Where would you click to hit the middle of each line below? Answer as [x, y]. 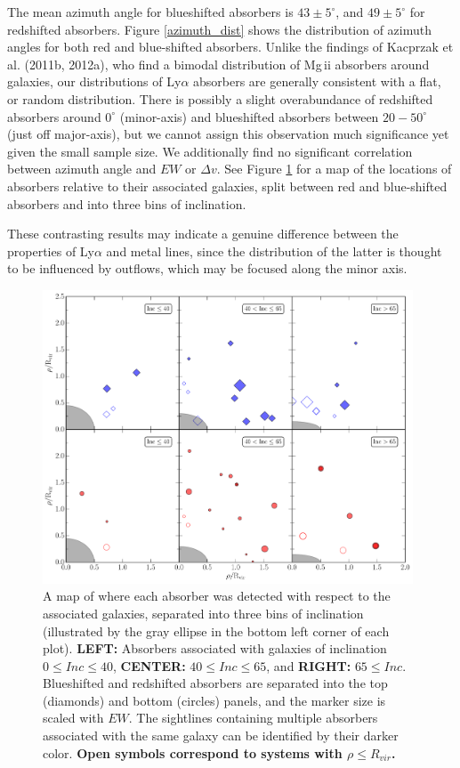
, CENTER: [149, 665]
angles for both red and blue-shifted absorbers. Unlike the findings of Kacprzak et [230, 47]
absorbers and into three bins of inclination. [127, 203]
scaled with [73, 718]
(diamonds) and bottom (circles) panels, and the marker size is [214, 700]
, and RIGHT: [309, 665]
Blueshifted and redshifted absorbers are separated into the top [215, 683]
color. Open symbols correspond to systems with [193, 752]
